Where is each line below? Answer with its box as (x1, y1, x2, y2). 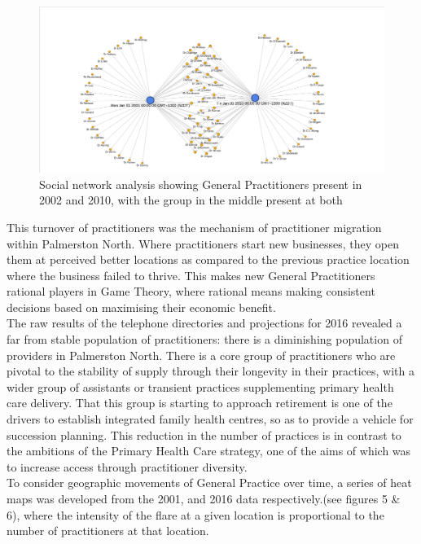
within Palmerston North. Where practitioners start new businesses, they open (7, 235, 400, 252)
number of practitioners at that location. (7, 522, 209, 539)
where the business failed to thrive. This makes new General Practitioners (7, 266, 375, 283)
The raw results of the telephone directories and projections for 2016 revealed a (7, 314, 402, 331)
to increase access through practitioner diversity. (7, 458, 248, 475)
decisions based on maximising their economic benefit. (7, 298, 276, 315)
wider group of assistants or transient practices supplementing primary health (7, 378, 394, 395)
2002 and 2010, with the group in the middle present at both (39, 191, 343, 208)
